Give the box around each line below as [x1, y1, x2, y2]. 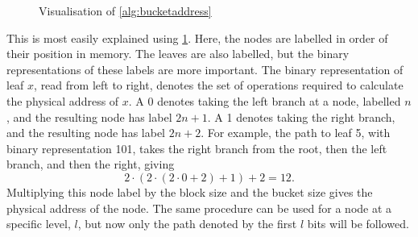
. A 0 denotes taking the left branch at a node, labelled [128, 92, 401, 109]
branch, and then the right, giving [6, 156, 175, 173]
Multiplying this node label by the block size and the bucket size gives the [6, 183, 373, 200]
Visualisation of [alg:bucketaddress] [39, 2, 212, 19]
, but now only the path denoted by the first [77, 215, 297, 232]
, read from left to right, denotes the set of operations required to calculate [34, 77, 404, 94]
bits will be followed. [307, 215, 409, 232]
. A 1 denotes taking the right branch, [207, 108, 395, 125]
